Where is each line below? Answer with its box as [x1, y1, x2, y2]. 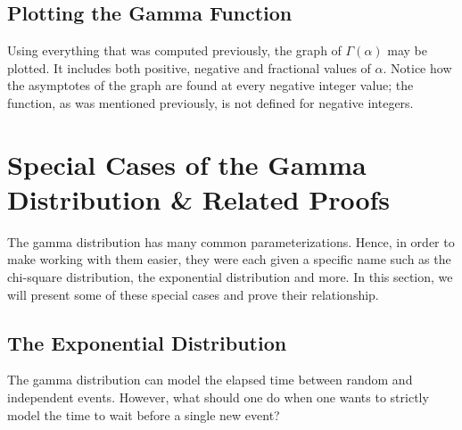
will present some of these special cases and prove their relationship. [7, 285, 379, 303]
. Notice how [383, 58, 452, 77]
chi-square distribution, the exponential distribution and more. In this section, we [7, 268, 453, 286]
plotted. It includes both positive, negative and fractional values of [7, 58, 371, 77]
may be [387, 41, 427, 60]
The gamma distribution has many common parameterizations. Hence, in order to [7, 232, 455, 251]
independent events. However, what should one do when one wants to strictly [7, 388, 429, 407]
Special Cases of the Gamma [7, 145, 367, 182]
